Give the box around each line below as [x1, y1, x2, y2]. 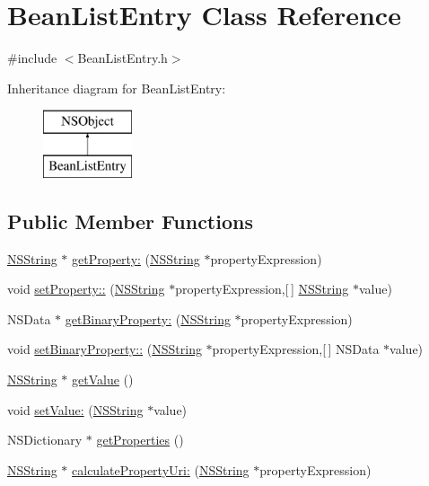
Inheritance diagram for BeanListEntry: [7, 78, 226, 97]
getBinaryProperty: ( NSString [65, 309, 231, 328]
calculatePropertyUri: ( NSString [72, 460, 250, 479]
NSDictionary [7, 430, 83, 449]
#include [7, 49, 57, 67]
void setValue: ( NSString [7, 400, 144, 419]
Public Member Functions [7, 207, 253, 234]
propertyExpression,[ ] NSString [175, 279, 349, 298]
